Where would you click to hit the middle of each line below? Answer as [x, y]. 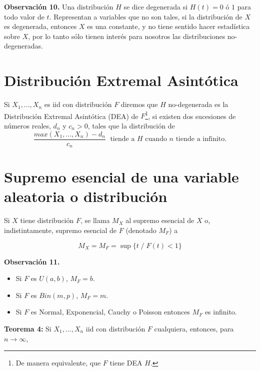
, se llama [95, 220]
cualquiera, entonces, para [194, 328]
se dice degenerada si [156, 6]
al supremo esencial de [160, 220]
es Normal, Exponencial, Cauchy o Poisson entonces [110, 312]
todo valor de [24, 16]
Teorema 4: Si [28, 328]
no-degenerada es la [198, 104]
